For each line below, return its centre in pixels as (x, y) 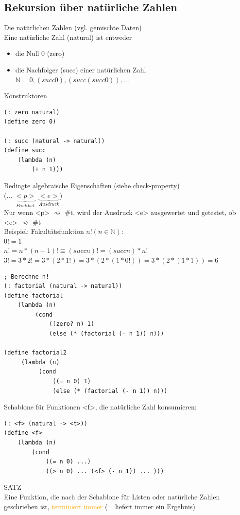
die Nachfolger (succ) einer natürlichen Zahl (81, 69)
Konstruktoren (26, 96)
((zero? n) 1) (72, 324)
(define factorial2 (35, 353)
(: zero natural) (32, 112)
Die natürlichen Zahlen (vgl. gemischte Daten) (73, 27)
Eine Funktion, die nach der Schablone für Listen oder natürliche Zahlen (112, 496)
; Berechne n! (27, 276)
